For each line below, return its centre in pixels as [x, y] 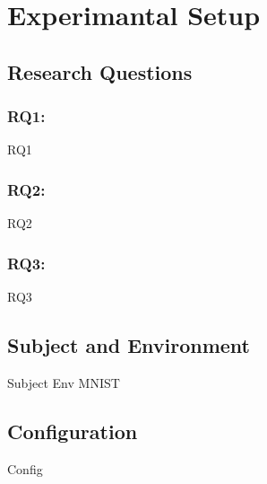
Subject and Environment [129, 344]
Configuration [73, 431]
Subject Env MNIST [64, 382]
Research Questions [100, 71]
